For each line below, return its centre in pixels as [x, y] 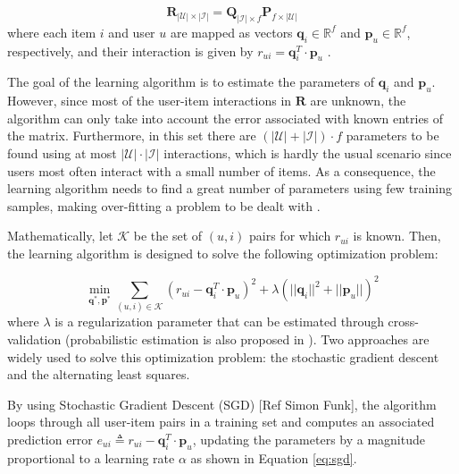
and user [132, 32]
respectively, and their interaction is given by [130, 51]
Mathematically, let [60, 236]
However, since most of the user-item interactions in [150, 101]
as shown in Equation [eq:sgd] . [274, 457]
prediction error [50, 439]
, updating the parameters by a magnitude [309, 439]
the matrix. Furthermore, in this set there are [132, 135]
